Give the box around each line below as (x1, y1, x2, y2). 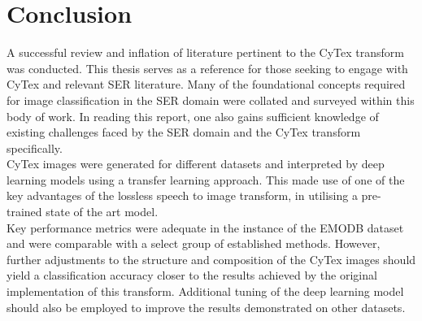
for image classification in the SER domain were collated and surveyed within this (7, 91, 415, 108)
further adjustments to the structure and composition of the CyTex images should (7, 250, 416, 267)
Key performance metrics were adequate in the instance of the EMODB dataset (7, 219, 404, 236)
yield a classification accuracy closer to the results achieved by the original (7, 267, 377, 284)
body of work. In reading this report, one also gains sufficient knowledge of (7, 107, 379, 124)
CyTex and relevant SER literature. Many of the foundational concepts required (7, 76, 406, 93)
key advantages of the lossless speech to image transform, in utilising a (7, 187, 358, 204)
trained (7, 203, 42, 220)
